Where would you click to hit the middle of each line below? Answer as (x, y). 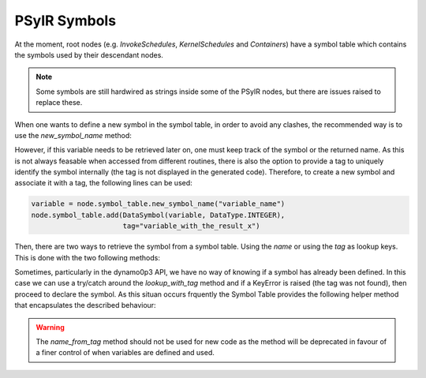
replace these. (59, 103)
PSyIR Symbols (65, 21)
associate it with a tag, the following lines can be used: (103, 183)
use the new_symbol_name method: (73, 135)
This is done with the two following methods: (88, 257)
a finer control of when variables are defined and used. (125, 353)
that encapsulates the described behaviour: (86, 305)
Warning (50, 327)
